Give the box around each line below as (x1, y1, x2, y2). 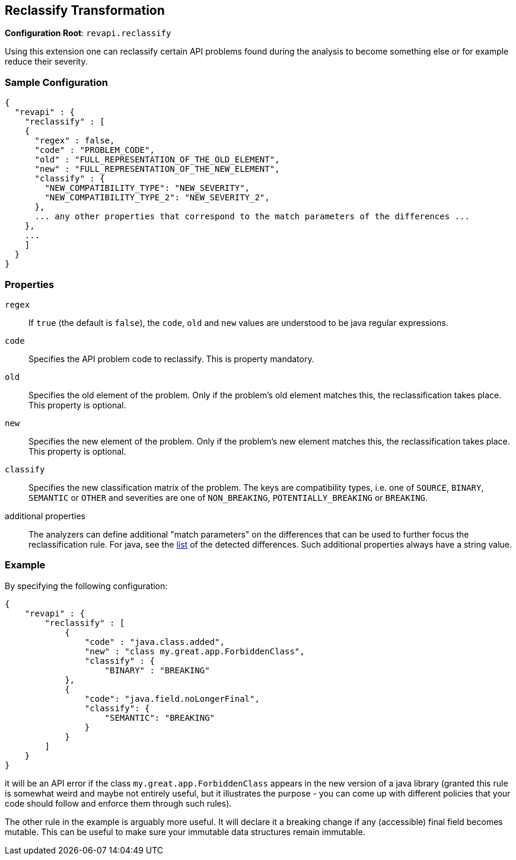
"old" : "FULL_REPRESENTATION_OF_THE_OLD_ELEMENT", (34, 155, 280, 165)
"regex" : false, (34, 136, 115, 146)
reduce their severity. (5, 56, 88, 67)
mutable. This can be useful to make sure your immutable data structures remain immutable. (5, 826, 365, 837)
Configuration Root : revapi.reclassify (5, 28, 171, 39)
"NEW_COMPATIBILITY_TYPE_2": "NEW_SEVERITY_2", (44, 193, 270, 203)
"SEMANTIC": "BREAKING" (104, 712, 215, 722)
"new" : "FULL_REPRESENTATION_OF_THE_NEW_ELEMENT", (34, 164, 280, 174)
